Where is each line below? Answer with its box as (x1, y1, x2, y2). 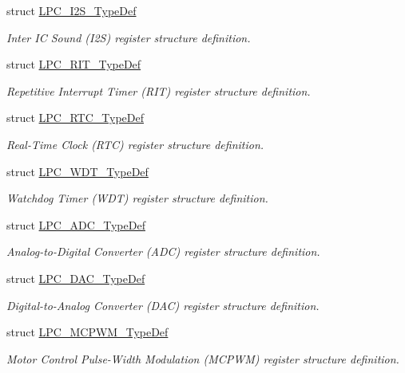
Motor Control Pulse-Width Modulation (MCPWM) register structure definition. (6, 350, 399, 367)
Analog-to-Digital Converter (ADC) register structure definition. (6, 243, 320, 260)
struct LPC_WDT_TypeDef (6, 163, 149, 179)
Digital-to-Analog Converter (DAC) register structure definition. (6, 296, 320, 313)
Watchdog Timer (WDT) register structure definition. (6, 190, 268, 206)
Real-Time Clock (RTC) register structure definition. (6, 135, 264, 152)
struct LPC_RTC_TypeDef (6, 109, 145, 126)
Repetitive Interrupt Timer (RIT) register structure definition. (6, 82, 311, 99)
